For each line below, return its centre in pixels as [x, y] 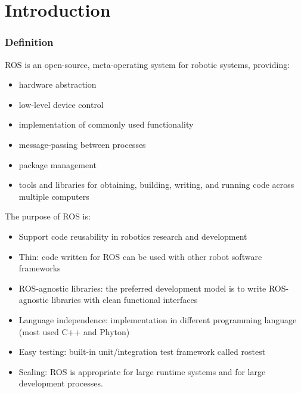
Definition [29, 42]
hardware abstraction [58, 84]
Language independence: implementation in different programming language [158, 319]
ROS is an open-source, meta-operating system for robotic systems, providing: [148, 64]
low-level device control [61, 104]
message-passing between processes [82, 144]
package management [58, 164]
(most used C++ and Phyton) [74, 331]
